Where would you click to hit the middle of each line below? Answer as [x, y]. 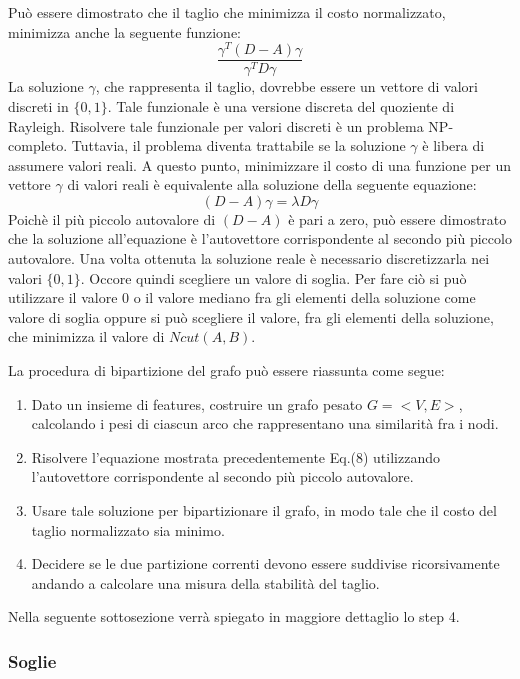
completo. [38, 145]
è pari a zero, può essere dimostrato [397, 218]
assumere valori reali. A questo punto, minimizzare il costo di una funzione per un [259, 164]
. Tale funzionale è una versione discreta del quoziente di [281, 105]
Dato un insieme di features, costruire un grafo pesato [197, 403]
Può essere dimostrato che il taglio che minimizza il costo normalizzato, [227, 12]
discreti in [38, 105]
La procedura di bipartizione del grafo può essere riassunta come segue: [226, 370]
